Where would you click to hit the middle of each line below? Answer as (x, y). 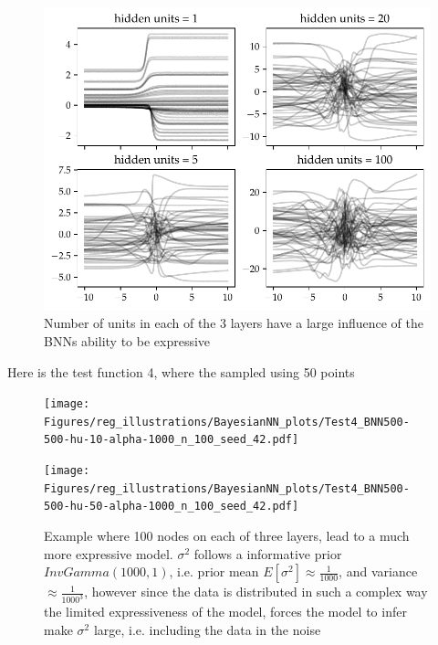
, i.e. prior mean (214, 571)
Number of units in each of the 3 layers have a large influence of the (234, 323)
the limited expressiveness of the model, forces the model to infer (225, 612)
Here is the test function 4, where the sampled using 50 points (181, 371)
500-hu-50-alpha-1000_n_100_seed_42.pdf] (172, 507)
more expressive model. (109, 553)
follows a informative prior (268, 553)
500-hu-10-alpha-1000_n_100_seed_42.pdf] (172, 440)
